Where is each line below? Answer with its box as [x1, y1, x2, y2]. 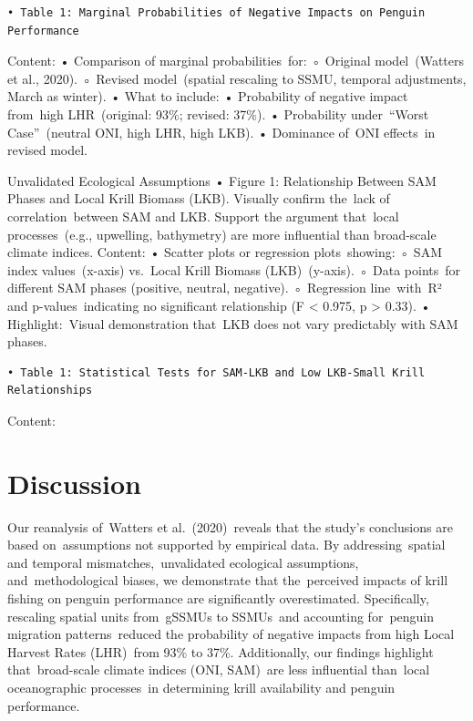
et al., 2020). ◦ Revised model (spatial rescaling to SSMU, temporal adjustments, [7, 68, 467, 88]
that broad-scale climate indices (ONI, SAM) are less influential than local [7, 660, 430, 679]
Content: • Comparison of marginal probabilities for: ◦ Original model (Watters [7, 51, 465, 70]
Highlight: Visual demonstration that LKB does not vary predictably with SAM [7, 314, 458, 333]
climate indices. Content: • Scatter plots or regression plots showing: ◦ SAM [7, 242, 442, 262]
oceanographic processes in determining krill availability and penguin [7, 677, 396, 696]
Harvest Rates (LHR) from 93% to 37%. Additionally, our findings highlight [7, 642, 434, 661]
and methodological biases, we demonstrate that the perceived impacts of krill [7, 571, 448, 590]
